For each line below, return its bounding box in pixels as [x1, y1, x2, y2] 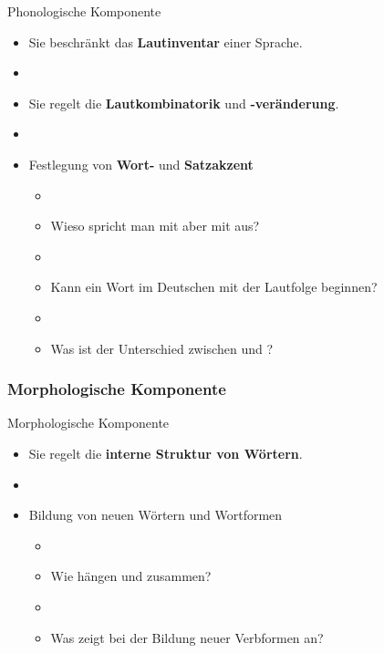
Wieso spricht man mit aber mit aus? [50, 216, 260, 235]
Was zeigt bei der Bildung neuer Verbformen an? [50, 627, 324, 647]
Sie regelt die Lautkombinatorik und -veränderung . [28, 93, 339, 112]
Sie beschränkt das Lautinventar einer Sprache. [28, 32, 303, 51]
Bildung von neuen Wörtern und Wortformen [28, 505, 283, 524]
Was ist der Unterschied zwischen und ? [50, 338, 274, 358]
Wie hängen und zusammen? [50, 566, 212, 586]
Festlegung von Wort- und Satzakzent [28, 154, 254, 173]
